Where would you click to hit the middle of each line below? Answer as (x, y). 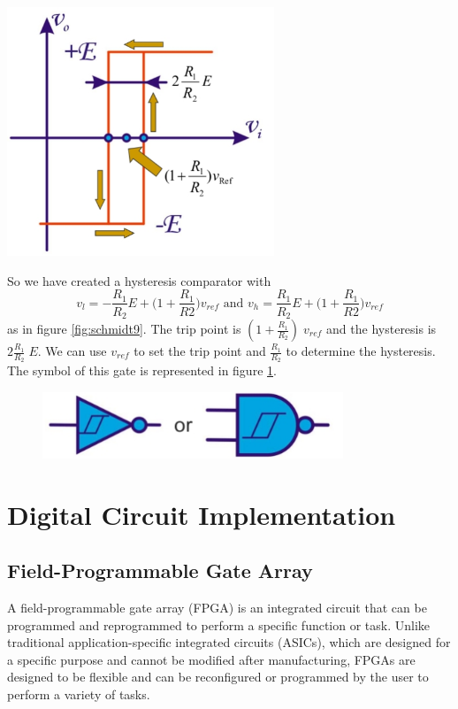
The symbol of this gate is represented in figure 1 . (142, 370)
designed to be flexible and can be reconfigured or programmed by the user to (218, 677)
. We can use (72, 351)
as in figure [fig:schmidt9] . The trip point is (124, 328)
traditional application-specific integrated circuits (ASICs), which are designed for (229, 642)
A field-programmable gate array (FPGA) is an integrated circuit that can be (217, 608)
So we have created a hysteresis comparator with (139, 280)
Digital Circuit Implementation (202, 514)
